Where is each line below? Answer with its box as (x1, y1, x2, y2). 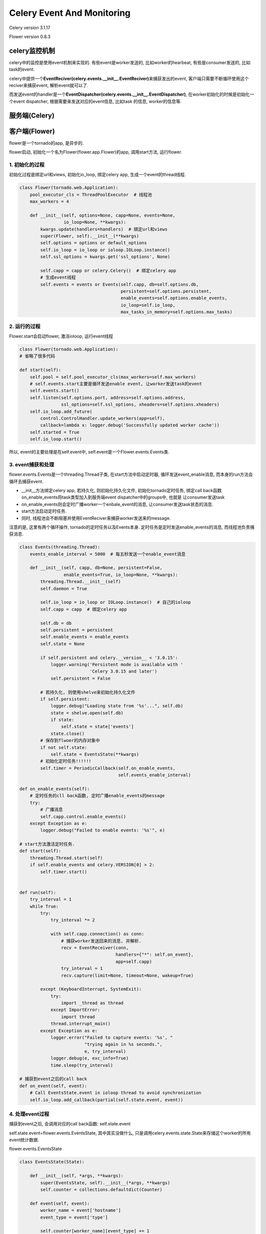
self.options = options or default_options (40, 240, 147, 246)
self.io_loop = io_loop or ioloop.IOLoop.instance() (40, 247, 170, 253)
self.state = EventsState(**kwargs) (50, 752, 139, 757)
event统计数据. (9, 1137, 39, 1143)
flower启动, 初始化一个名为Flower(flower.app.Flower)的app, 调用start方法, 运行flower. (9, 149, 182, 155)
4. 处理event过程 (9, 1111, 49, 1118)
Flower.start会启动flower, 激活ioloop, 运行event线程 (9, 333, 113, 339)
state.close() (50, 731, 85, 736)
